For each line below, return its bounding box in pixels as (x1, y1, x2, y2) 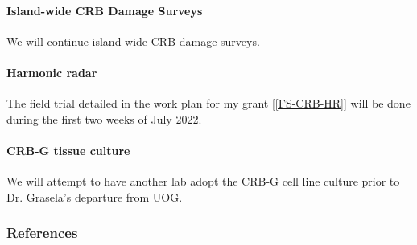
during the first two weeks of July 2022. (6, 110, 202, 127)
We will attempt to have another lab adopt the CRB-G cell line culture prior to (6, 173, 400, 190)
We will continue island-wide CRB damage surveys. (6, 32, 260, 49)
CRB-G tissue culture (6, 141, 130, 158)
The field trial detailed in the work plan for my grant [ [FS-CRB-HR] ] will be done (6, 95, 411, 112)
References (6, 223, 78, 243)
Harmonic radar (6, 63, 97, 80)
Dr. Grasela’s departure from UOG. (6, 188, 183, 205)
